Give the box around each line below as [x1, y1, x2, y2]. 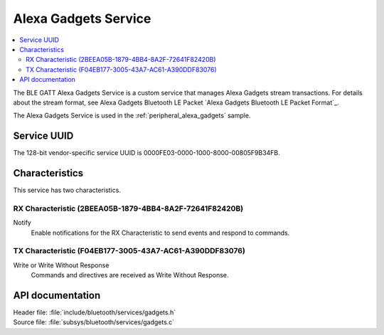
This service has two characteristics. [13, 186, 121, 195]
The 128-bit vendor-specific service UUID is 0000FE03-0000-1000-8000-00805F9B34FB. [13, 149, 280, 157]
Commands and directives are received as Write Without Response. [31, 271, 229, 280]
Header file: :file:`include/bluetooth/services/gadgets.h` [13, 308, 176, 317]
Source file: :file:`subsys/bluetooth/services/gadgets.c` [13, 318, 175, 326]
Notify [13, 218, 31, 227]
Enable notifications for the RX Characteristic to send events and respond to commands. [31, 228, 290, 237]
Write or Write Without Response [13, 260, 110, 270]
